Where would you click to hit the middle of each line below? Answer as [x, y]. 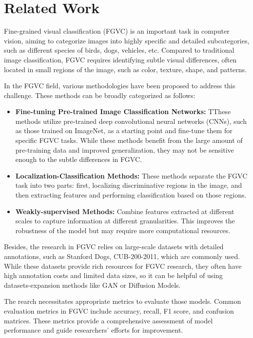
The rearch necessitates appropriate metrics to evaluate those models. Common [123, 301]
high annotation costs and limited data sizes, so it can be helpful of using [113, 275]
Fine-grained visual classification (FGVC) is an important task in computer [117, 31]
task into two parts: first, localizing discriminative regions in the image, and [129, 185]
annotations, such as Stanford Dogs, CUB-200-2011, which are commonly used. [122, 256]
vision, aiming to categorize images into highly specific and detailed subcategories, [127, 40]
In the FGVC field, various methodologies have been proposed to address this [120, 86]
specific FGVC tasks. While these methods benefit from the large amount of [129, 140]
